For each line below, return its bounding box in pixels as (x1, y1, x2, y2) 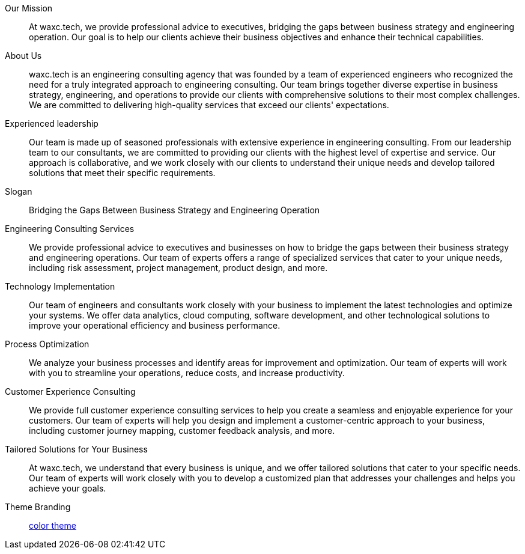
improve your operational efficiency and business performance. (29, 320, 281, 330)
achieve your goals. (29, 483, 106, 493)
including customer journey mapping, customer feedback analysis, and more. (29, 425, 335, 436)
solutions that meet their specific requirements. (29, 168, 216, 178)
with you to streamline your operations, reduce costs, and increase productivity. (29, 368, 345, 378)
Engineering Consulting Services (5, 224, 135, 234)
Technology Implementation (5, 281, 115, 291)
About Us (5, 50, 42, 61)
